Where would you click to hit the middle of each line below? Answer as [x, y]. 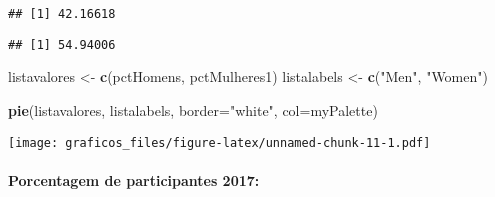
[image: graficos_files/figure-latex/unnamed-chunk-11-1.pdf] [219, 142]
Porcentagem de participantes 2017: [134, 179]
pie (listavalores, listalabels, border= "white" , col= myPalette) [193, 109]
